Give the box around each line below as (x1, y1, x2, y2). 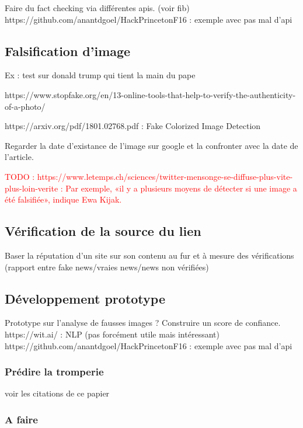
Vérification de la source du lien (5, 222, 201, 240)
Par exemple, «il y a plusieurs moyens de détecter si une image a (65, 182, 297, 194)
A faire (5, 412, 38, 426)
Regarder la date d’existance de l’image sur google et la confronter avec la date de (5, 139, 298, 151)
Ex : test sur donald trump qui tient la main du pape (5, 69, 196, 81)
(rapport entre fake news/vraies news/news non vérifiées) (5, 260, 209, 273)
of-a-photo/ (5, 100, 46, 112)
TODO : (5, 170, 35, 182)
